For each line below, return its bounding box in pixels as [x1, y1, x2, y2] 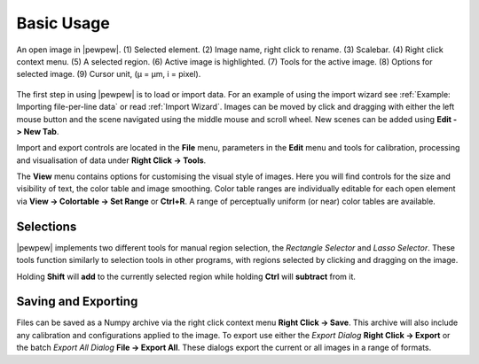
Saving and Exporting [16, 294, 138, 309]
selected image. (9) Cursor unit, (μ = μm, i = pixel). [16, 69, 201, 80]
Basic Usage [16, 13, 110, 33]
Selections [16, 219, 77, 234]
